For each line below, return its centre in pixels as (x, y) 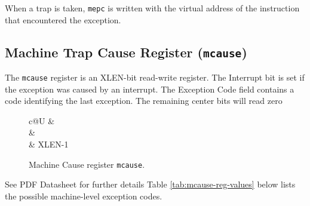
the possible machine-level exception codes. (84, 196)
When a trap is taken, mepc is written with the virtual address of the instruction (152, 8)
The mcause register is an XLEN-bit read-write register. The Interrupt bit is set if (155, 77)
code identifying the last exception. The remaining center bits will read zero (144, 101)
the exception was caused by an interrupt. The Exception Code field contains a (150, 89)
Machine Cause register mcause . (87, 164)
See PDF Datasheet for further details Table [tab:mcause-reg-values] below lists (150, 184)
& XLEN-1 (49, 144)
